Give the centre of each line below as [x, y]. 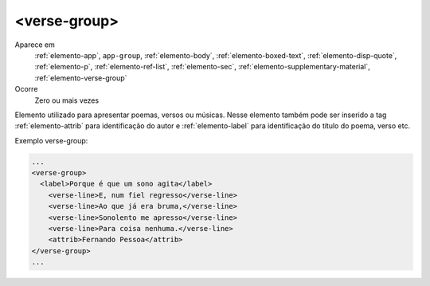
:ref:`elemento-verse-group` [81, 78]
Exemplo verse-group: [51, 140]
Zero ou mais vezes [67, 100]
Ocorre [26, 89]
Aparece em [35, 45]
